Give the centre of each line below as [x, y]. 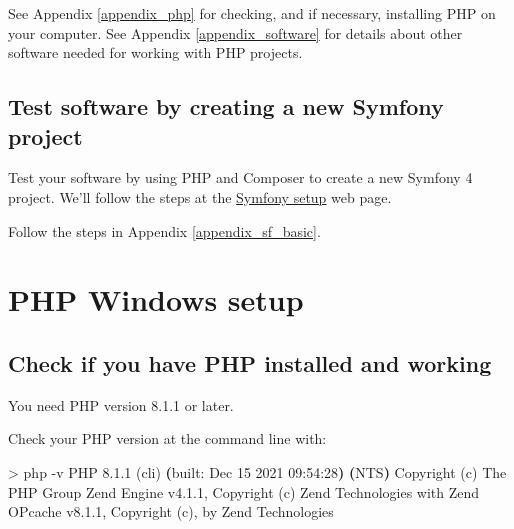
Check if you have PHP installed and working [250, 362]
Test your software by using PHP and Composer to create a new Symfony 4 [240, 177]
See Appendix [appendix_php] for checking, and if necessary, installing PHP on [252, 13]
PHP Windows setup [156, 299]
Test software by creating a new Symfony [226, 106]
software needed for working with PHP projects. [155, 52]
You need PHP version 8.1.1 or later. [121, 404]
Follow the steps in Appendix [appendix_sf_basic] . [164, 230]
